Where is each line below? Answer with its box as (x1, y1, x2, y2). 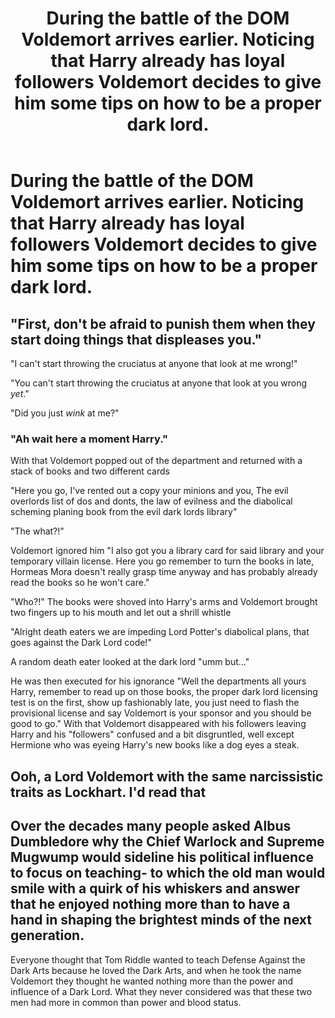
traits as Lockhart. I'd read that (10, 783, 207, 801)
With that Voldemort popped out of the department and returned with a (10, 455, 303, 467)
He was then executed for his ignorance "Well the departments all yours (10, 675, 307, 687)
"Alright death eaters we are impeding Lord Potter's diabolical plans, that (10, 626, 310, 638)
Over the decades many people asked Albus (10, 818, 292, 835)
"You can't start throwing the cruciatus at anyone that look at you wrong (10, 377, 308, 389)
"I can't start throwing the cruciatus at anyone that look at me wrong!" (10, 358, 298, 369)
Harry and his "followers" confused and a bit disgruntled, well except (10, 728, 295, 741)
